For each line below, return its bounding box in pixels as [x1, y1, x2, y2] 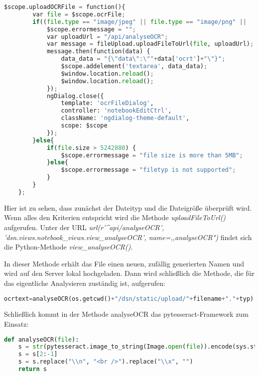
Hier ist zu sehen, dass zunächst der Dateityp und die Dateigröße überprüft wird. [4, 202, 252, 213]
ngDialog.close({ [46, 92, 104, 100]
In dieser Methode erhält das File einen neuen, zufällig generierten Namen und [4, 258, 244, 268]
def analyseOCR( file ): [4, 336, 79, 343]
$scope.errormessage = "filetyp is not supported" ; [61, 166, 236, 174]
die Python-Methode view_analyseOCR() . [4, 242, 133, 252]
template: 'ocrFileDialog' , [61, 100, 154, 107]
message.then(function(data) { [46, 48, 150, 55]
